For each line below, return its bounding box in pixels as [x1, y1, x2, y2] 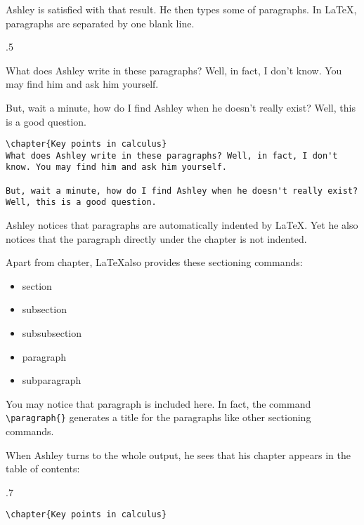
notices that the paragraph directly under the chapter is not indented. [6, 231, 307, 246]
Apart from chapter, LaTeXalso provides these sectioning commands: [6, 255, 303, 270]
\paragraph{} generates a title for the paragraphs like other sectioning [6, 410, 311, 425]
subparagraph [22, 373, 82, 387]
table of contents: [6, 461, 80, 476]
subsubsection [22, 326, 82, 340]
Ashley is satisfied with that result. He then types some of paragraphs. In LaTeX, [6, 2, 357, 16]
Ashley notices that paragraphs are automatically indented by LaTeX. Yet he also [6, 218, 358, 232]
